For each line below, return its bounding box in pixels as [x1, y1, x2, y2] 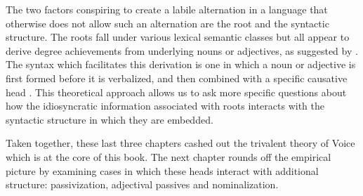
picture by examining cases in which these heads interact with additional [6, 163, 319, 178]
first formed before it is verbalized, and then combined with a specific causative [6, 70, 348, 85]
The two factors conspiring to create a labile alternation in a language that [6, 2, 328, 16]
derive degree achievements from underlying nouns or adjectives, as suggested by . [6, 43, 358, 58]
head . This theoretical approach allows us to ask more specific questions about [6, 84, 347, 99]
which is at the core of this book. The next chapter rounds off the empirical [6, 149, 331, 164]
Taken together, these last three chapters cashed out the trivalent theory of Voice [6, 136, 355, 150]
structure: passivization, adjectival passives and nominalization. [6, 177, 279, 192]
